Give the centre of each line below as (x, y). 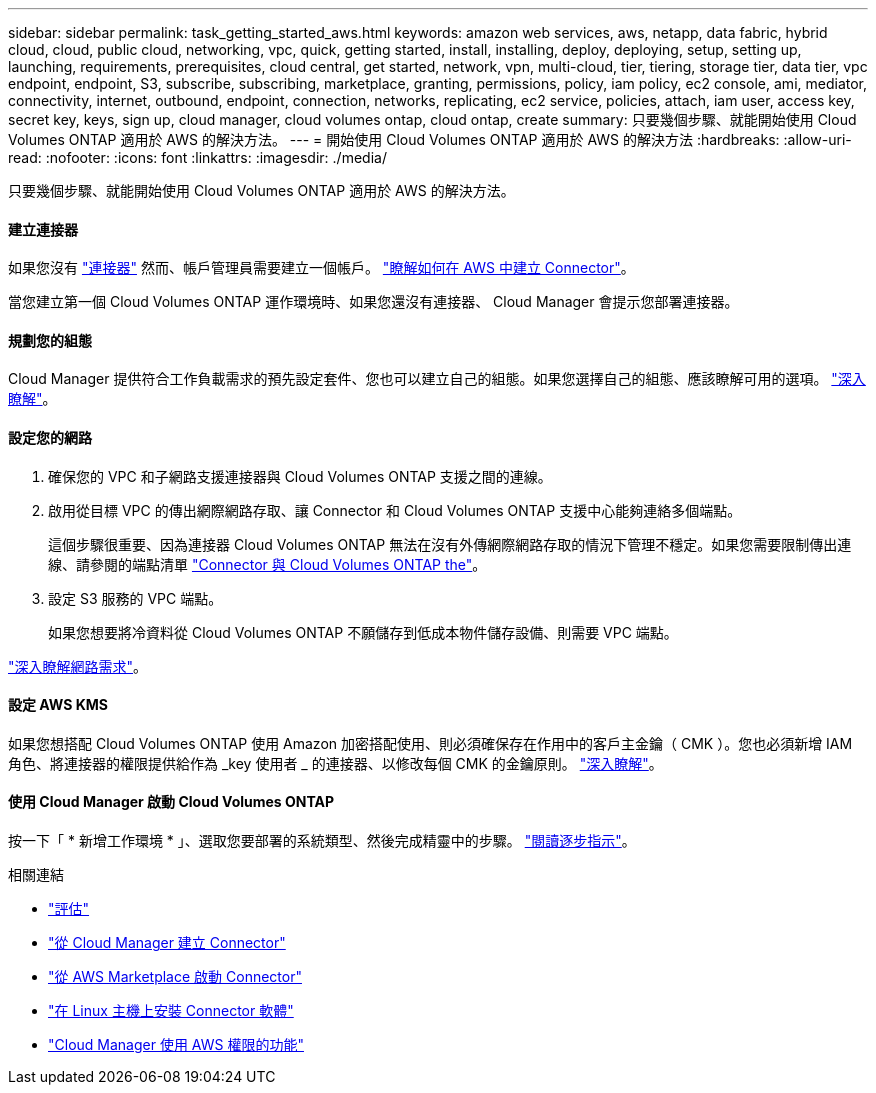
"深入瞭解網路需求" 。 (78, 666)
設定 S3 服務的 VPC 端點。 (135, 598)
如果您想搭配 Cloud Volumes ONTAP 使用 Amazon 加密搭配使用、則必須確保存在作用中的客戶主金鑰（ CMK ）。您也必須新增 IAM (430, 743)
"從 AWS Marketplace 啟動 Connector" (175, 977)
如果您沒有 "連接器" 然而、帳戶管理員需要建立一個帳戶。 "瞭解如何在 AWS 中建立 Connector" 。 (321, 268)
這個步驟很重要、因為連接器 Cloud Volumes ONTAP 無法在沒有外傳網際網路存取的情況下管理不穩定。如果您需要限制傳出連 (450, 544)
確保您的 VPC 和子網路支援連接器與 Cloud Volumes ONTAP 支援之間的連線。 (300, 476)
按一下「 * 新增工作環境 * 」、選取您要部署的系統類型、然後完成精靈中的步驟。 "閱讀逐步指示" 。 (322, 841)
